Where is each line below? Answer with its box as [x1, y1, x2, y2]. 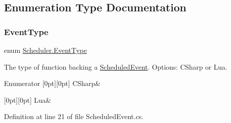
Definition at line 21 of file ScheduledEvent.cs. [4, 111, 144, 122]
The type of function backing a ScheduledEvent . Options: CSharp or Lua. [4, 61, 228, 72]
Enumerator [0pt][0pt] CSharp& [4, 78, 101, 88]
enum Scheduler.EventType [4, 45, 87, 55]
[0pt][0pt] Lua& [4, 94, 51, 105]
